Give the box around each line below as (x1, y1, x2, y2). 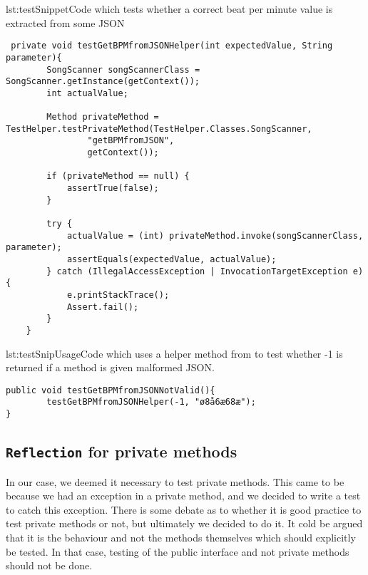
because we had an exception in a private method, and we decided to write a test (6, 488, 361, 503)
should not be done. (6, 558, 93, 573)
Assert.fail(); (66, 301, 139, 312)
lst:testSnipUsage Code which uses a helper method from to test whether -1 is (6, 346, 343, 361)
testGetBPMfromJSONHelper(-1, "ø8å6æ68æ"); (46, 397, 256, 408)
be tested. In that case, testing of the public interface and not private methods (6, 544, 349, 559)
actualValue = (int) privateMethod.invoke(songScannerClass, (66, 230, 364, 241)
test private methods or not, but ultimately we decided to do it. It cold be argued (6, 516, 363, 531)
